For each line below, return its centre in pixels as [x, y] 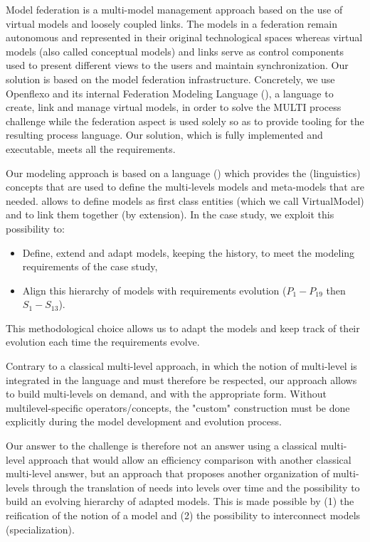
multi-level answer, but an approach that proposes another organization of [168, 473]
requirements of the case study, [90, 266]
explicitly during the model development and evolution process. [144, 421]
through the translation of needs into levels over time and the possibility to [196, 487]
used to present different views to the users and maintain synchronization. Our [177, 65]
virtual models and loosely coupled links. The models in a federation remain [171, 23]
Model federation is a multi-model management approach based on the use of [174, 9]
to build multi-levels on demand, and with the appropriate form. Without [166, 394]
